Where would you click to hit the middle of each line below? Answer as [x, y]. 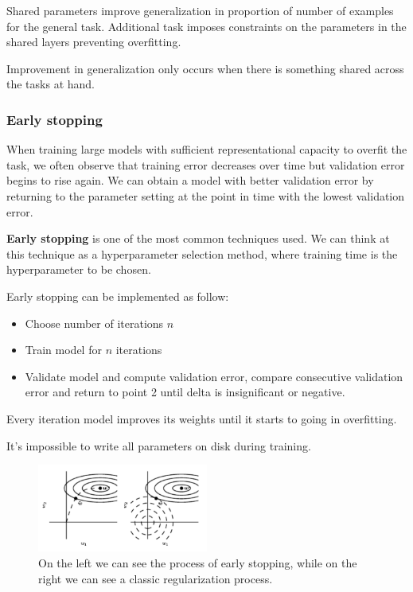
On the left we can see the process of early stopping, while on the [198, 563]
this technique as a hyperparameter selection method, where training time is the [202, 253]
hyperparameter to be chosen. [79, 269]
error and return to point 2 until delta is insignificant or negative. [185, 392]
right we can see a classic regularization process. [156, 578]
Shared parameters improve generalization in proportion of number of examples [200, 10]
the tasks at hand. [51, 84]
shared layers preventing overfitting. [94, 42]
